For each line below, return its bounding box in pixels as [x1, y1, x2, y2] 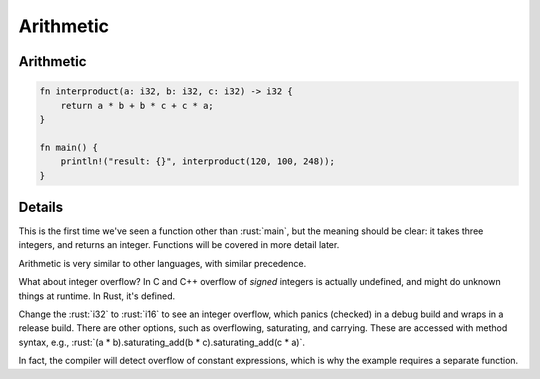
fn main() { [39, 141, 99, 153]
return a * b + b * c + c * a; [60, 100, 214, 111]
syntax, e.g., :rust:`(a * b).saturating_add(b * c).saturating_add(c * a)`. [18, 336, 305, 348]
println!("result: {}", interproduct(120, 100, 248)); [60, 156, 335, 167]
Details [18, 198, 64, 215]
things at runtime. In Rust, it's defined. [18, 290, 176, 302]
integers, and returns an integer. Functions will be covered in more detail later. [18, 239, 340, 251]
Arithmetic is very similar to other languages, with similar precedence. [18, 257, 307, 269]
